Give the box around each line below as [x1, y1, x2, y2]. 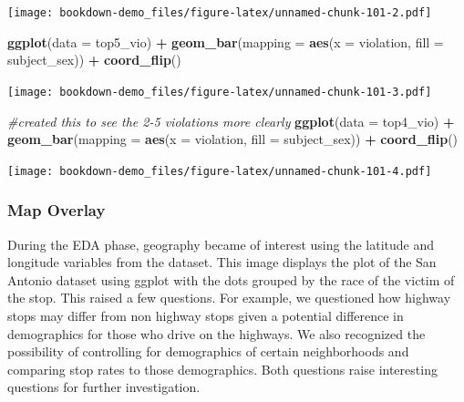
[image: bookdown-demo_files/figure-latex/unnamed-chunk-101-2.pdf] [7, 6, 432, 19]
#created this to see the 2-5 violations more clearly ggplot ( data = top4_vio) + [7, 111, 455, 130]
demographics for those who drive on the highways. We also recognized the [7, 324, 426, 343]
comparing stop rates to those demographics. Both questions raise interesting [7, 359, 438, 378]
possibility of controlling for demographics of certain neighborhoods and [7, 342, 409, 361]
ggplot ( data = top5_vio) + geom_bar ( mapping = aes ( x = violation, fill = [7, 32, 444, 51]
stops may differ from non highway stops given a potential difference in [7, 305, 404, 325]
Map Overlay [7, 199, 106, 222]
